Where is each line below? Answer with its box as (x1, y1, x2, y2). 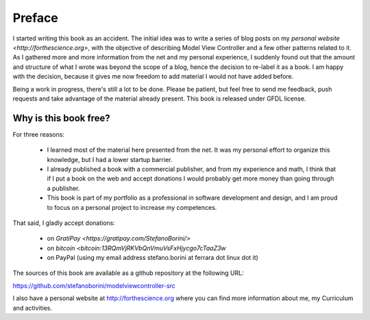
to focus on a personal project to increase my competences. (47, 203, 217, 211)
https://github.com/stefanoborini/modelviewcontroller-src (12, 281, 176, 290)
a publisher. (47, 184, 80, 192)
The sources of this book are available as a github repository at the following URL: (12, 269, 245, 277)
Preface (12, 10, 58, 25)
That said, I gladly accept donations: (12, 219, 116, 227)
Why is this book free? (12, 112, 111, 124)
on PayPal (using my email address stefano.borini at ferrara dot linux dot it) (47, 254, 258, 262)
